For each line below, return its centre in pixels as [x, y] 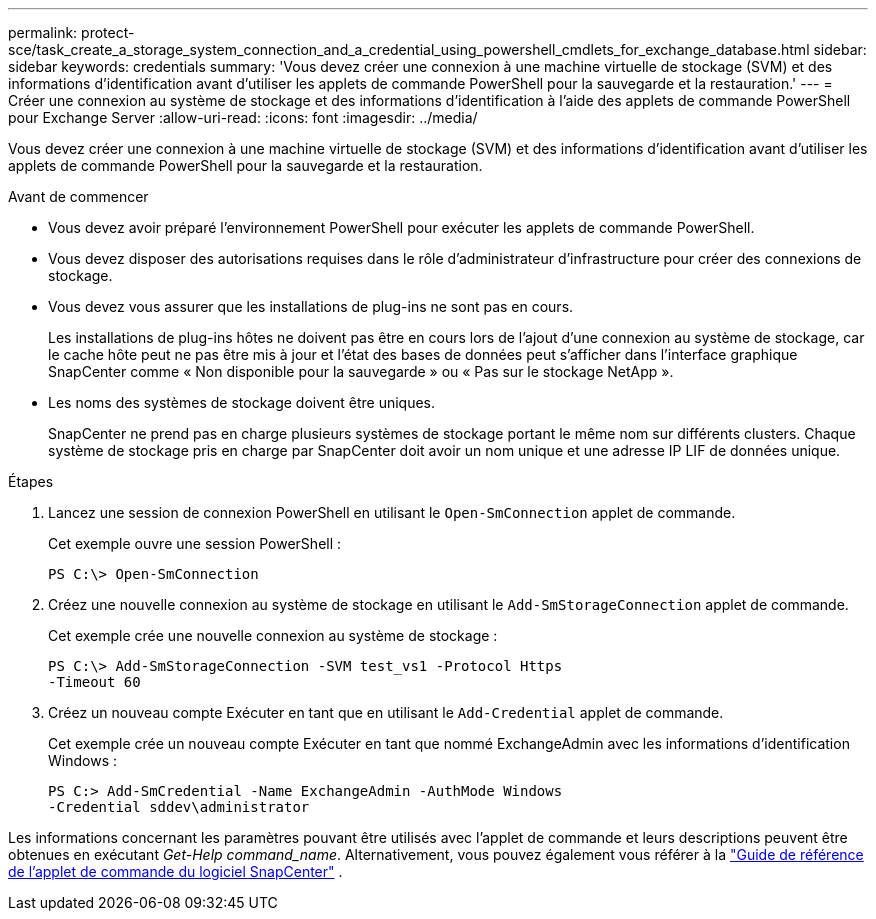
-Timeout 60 [94, 682]
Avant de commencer [78, 196]
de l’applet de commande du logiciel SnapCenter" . [175, 871]
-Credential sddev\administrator [179, 807]
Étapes [31, 481]
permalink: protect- [71, 32]
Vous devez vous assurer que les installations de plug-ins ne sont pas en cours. [311, 306]
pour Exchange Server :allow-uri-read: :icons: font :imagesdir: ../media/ [243, 117]
